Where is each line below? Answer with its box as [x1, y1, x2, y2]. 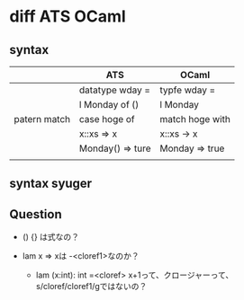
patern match [14, 113, 71, 125]
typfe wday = [159, 84, 216, 96]
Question [9, 207, 62, 222]
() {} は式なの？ [22, 232, 79, 243]
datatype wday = [79, 84, 151, 96]
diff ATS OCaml [9, 6, 126, 27]
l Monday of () [79, 99, 140, 110]
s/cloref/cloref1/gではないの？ [35, 281, 148, 292]
